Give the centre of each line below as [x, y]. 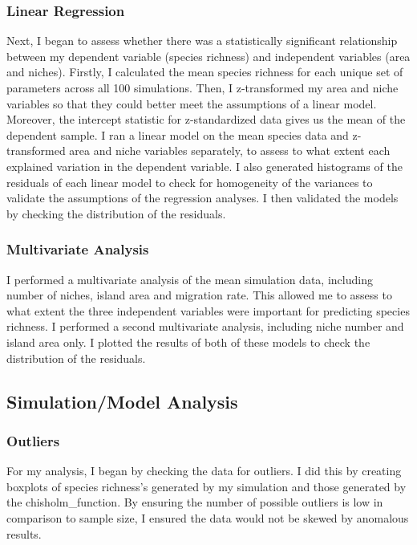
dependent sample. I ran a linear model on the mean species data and [178, 134]
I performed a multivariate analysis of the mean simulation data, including [190, 279]
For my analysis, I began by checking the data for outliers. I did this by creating [204, 471]
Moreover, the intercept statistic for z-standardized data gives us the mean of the [206, 119]
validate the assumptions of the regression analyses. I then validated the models [202, 198]
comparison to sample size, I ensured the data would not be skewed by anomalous [208, 517]
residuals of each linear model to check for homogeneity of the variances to [190, 182]
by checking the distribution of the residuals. [116, 213]
